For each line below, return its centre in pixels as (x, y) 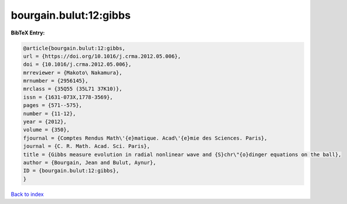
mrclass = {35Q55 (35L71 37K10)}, (73, 89)
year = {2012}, (45, 122)
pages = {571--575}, (52, 106)
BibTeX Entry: (28, 33)
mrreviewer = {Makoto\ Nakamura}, (73, 72)
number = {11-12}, (50, 113)
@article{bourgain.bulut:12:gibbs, (74, 48)
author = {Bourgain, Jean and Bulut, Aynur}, (90, 163)
